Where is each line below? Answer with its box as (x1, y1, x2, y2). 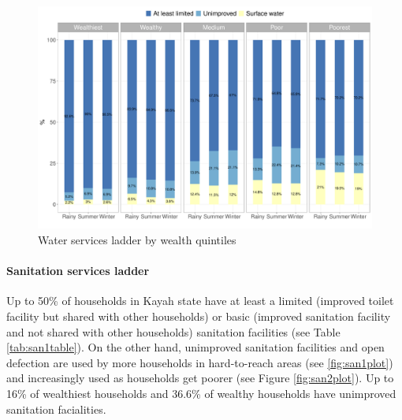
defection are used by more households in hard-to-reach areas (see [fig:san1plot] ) (6, 354, 393, 370)
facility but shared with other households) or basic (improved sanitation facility (6, 307, 391, 324)
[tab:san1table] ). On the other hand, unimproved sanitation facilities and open (6, 339, 385, 355)
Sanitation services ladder (6, 262, 150, 279)
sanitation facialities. (6, 400, 106, 417)
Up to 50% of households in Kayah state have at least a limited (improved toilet (6, 292, 394, 309)
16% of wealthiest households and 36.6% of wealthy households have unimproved (6, 385, 396, 401)
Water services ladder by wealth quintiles (38, 231, 236, 247)
